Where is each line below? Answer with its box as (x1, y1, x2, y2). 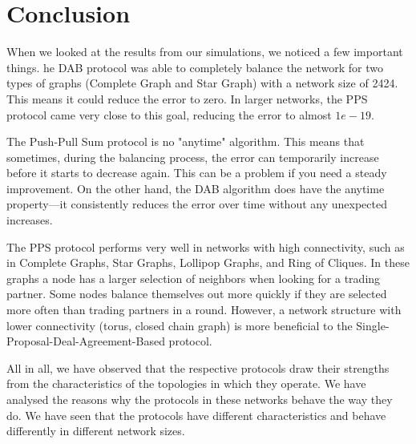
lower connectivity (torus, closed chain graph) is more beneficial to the (6, 317, 353, 333)
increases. (6, 212, 53, 228)
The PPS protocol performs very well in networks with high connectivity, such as (6, 238, 405, 255)
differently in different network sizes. (6, 422, 185, 439)
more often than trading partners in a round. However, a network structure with (6, 301, 402, 318)
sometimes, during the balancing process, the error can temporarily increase (6, 148, 379, 165)
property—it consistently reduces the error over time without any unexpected (6, 196, 387, 212)
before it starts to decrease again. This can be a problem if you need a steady (6, 164, 387, 181)
